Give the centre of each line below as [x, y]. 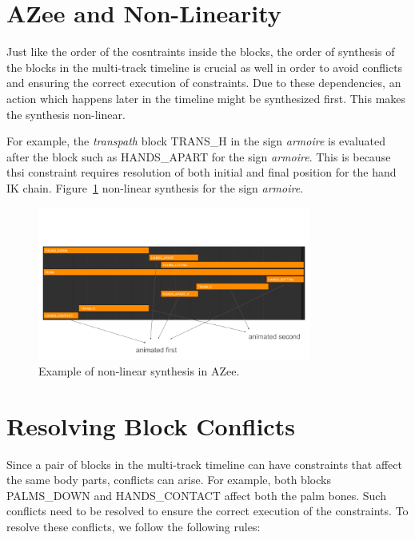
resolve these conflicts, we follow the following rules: [134, 526]
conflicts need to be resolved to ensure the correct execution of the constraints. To [207, 511]
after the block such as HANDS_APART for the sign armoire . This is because [199, 156]
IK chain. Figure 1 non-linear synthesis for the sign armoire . [155, 187]
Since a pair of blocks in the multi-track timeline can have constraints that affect [204, 464]
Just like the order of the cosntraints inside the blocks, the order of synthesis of [201, 52]
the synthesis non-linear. [66, 114]
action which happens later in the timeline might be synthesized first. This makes [206, 98]
